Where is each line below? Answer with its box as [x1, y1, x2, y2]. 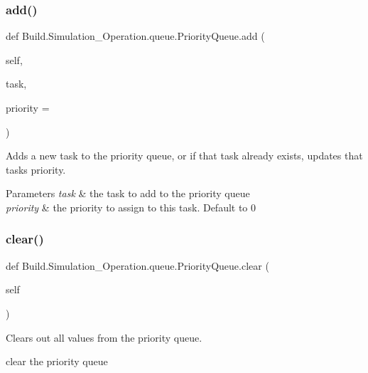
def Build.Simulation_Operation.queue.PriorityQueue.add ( [6, 28, 265, 43]
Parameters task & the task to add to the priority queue [6, 186, 250, 201]
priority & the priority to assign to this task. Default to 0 [6, 199, 256, 214]
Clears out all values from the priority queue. [6, 330, 202, 345]
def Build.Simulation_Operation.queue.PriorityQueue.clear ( [6, 258, 269, 273]
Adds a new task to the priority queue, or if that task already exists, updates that [6, 148, 363, 163]
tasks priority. [6, 162, 66, 177]
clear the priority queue [6, 354, 108, 369]
